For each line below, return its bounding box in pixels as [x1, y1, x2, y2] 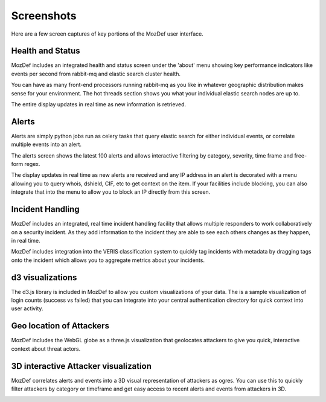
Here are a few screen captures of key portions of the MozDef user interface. [11, 30, 203, 37]
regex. [24, 161, 40, 168]
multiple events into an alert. [11, 141, 81, 148]
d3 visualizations [11, 272, 77, 282]
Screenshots [11, 9, 77, 22]
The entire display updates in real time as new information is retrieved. [11, 101, 187, 108]
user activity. [11, 305, 43, 312]
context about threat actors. [11, 345, 81, 353]
